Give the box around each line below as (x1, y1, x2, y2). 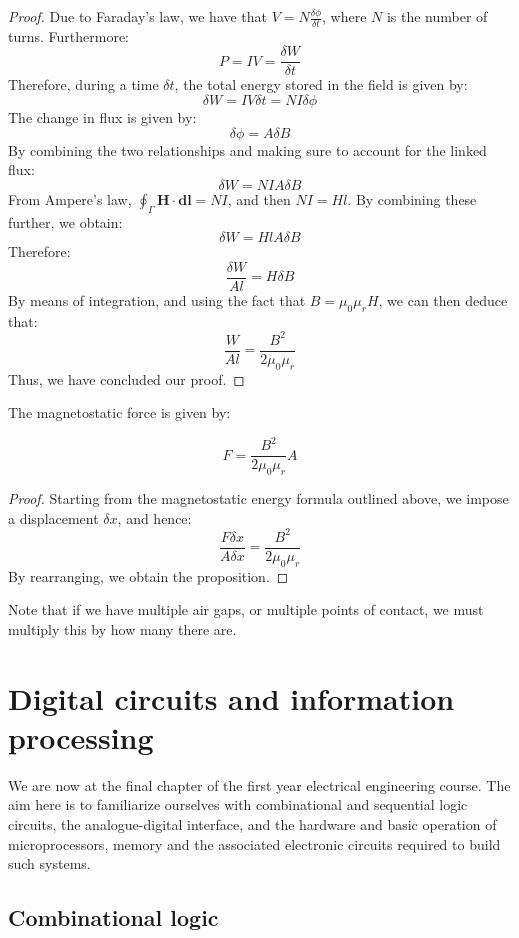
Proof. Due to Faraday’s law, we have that (8, 6, 268, 26)
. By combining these (347, 188, 477, 209)
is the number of (386, 6, 488, 26)
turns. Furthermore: (8, 25, 130, 46)
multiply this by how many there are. (8, 618, 237, 639)
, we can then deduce (378, 289, 508, 310)
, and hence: (117, 507, 192, 528)
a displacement (8, 507, 99, 528)
